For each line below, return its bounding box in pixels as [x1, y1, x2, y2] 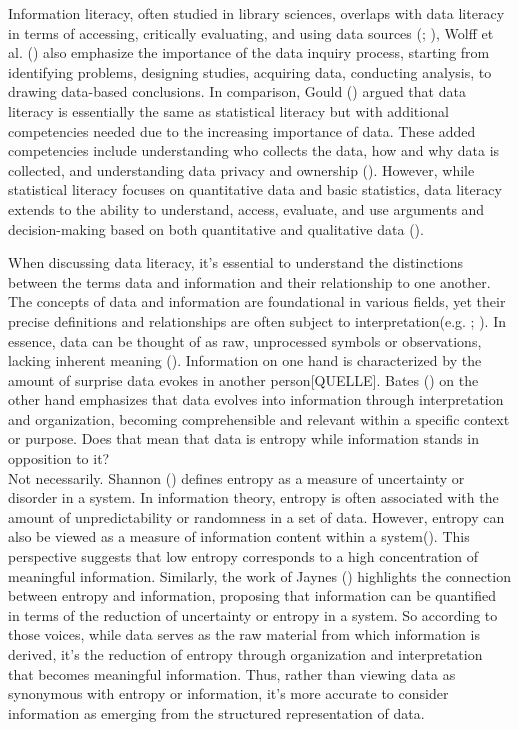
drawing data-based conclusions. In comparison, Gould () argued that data [8, 81, 466, 102]
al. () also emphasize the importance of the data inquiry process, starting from [8, 42, 490, 63]
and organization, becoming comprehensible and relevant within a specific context [8, 408, 510, 429]
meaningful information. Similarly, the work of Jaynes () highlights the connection [8, 565, 511, 586]
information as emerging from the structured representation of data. [8, 702, 425, 723]
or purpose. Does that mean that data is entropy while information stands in [8, 428, 479, 449]
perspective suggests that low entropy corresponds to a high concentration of [8, 546, 479, 567]
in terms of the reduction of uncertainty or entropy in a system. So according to [8, 604, 498, 625]
